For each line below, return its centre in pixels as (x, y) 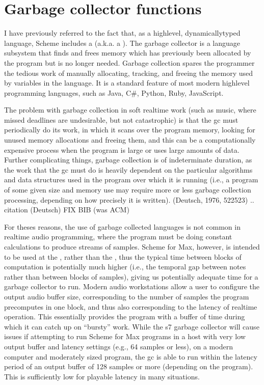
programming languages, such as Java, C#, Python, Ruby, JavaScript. (114, 92)
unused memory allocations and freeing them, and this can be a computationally (130, 140)
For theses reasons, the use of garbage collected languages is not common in (122, 226)
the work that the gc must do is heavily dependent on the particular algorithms (128, 169)
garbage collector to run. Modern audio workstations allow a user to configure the (132, 286)
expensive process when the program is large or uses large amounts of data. (122, 149)
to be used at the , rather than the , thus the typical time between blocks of (123, 256)
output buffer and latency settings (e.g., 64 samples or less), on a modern (118, 346)
